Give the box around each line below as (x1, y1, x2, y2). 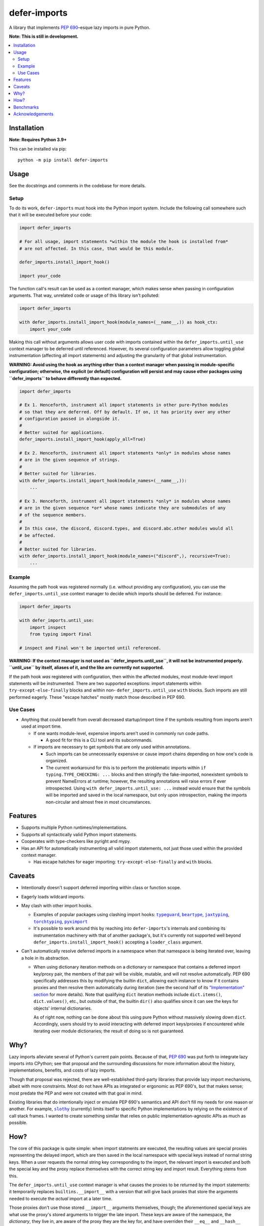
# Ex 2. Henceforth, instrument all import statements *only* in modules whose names (19, 450, 231, 456)
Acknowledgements (13, 111, 54, 117)
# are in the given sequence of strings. (19, 457, 120, 463)
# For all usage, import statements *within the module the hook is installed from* (19, 239, 228, 245)
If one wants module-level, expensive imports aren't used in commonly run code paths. (33, 730, 210, 736)
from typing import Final (29, 631, 92, 637)
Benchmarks (13, 104, 39, 110)
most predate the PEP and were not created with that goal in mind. (9, 1090, 143, 1096)
